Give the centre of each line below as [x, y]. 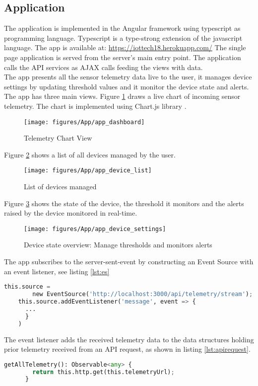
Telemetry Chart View [58, 138]
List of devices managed [60, 187]
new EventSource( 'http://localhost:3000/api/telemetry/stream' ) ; [143, 294]
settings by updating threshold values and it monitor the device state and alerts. [127, 86]
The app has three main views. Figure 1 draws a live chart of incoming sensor [122, 96]
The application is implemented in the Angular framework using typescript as [122, 28]
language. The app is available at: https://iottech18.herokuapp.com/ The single [125, 47]
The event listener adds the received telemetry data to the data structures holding [129, 339]
